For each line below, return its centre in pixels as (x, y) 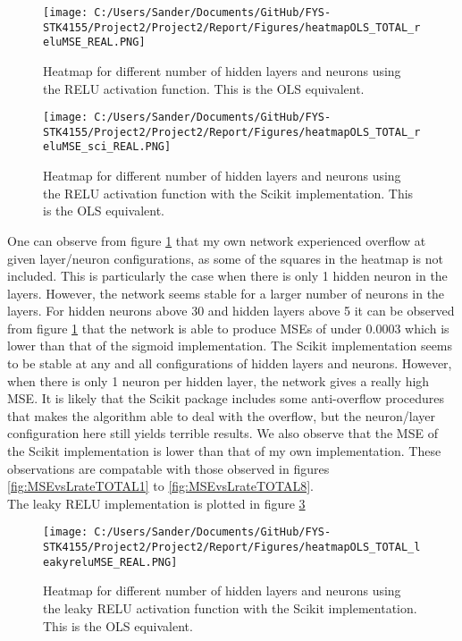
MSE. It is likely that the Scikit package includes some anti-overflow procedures (226, 398)
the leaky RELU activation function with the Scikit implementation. (230, 607)
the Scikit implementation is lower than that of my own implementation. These (224, 451)
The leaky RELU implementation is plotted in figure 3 (156, 503)
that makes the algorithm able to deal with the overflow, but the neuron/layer (221, 415)
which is (427, 328)
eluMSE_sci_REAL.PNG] (107, 147)
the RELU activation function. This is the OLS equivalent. (204, 88)
